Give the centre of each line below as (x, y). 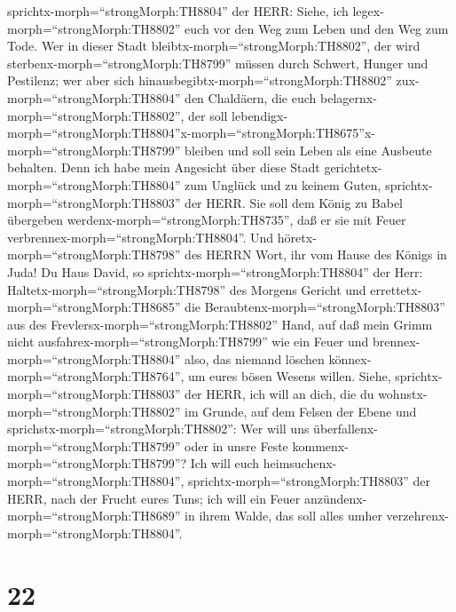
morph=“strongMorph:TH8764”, (96, 376)
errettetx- (396, 289)
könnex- (350, 358)
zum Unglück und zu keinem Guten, (283, 184)
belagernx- (348, 97)
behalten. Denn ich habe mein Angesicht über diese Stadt (164, 167)
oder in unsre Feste (236, 445)
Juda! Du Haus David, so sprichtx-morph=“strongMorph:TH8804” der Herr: (215, 271)
